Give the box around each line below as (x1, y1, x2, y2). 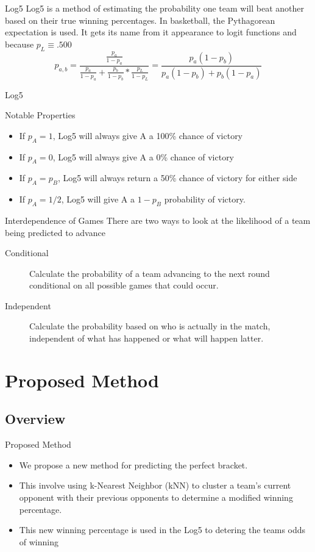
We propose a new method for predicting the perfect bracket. (19, 458, 248, 471)
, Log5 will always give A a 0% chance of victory (52, 150, 235, 163)
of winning (19, 535, 58, 548)
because (5, 37, 34, 50)
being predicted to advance (5, 226, 105, 238)
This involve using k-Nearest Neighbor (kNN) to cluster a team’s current (19, 479, 291, 492)
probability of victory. (164, 193, 246, 206)
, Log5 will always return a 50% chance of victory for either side (57, 171, 297, 184)
